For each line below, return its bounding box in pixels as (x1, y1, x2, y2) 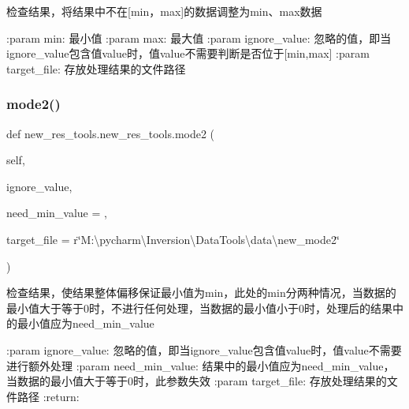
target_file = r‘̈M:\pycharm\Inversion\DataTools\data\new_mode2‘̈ (6, 231, 340, 247)
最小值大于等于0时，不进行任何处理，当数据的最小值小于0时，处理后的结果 (6, 299, 392, 316)
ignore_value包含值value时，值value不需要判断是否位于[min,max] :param (6, 45, 370, 62)
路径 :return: (17, 388, 80, 404)
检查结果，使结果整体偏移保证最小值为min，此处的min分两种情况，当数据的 (6, 284, 396, 301)
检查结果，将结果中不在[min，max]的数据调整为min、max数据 (6, 3, 322, 19)
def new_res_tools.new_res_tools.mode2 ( (6, 125, 215, 141)
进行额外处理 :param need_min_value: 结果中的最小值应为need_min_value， (6, 357, 395, 373)
